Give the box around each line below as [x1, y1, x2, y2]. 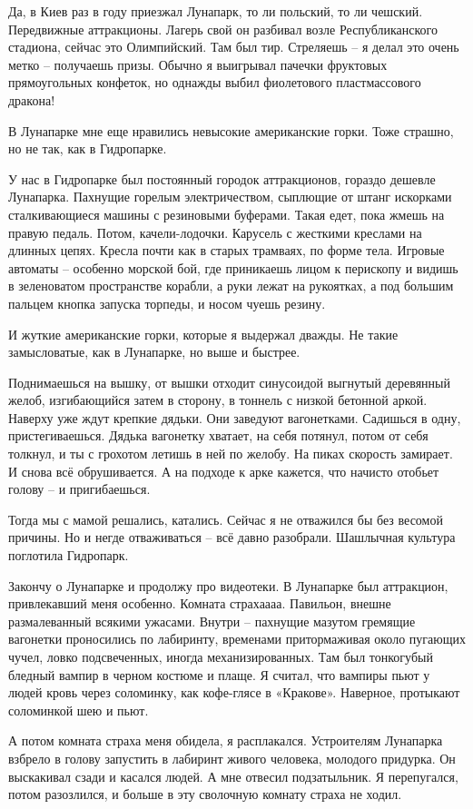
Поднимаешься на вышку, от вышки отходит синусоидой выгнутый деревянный [8, 372, 450, 391]
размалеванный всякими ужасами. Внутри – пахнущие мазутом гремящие [8, 611, 416, 630]
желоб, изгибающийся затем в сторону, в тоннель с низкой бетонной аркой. [8, 390, 428, 409]
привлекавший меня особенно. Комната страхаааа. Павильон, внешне [8, 594, 391, 613]
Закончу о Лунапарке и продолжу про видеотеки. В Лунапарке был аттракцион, [8, 576, 448, 595]
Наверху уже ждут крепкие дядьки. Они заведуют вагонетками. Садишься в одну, [8, 408, 461, 427]
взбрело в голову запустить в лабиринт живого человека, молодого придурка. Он [8, 748, 456, 767]
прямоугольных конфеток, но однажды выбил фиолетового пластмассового [8, 73, 421, 92]
